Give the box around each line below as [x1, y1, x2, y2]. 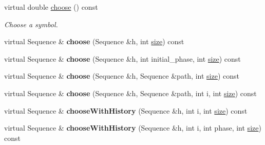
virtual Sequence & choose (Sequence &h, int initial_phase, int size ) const [4, 53, 241, 64]
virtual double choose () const [4, 2, 98, 12]
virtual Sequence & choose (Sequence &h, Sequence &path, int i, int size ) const [4, 87, 257, 98]
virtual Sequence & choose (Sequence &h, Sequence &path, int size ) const [4, 70, 239, 81]
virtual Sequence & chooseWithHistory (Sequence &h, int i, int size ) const [4, 105, 248, 116]
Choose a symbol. [4, 19, 58, 29]
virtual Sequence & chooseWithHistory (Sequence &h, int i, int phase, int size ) [4, 122, 261, 133]
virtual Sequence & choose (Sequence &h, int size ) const [4, 36, 184, 47]
